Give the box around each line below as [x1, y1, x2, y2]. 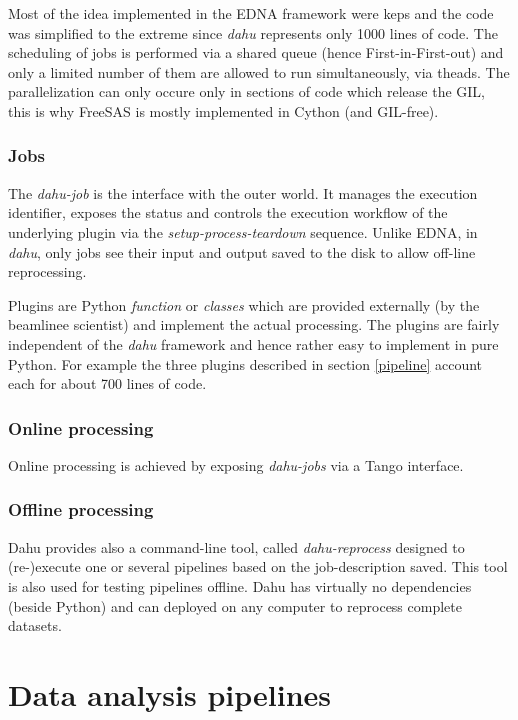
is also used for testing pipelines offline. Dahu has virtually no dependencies [8, 575, 472, 596]
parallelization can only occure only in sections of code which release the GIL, [8, 81, 486, 102]
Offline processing [8, 497, 154, 522]
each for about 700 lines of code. [8, 373, 207, 394]
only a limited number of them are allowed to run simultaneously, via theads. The [8, 61, 510, 82]
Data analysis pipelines [8, 673, 332, 714]
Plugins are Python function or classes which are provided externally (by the [8, 294, 480, 315]
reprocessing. [8, 261, 87, 282]
